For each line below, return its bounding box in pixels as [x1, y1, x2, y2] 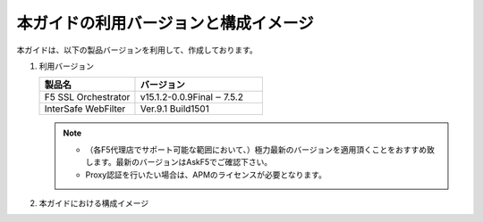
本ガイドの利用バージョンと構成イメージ [16, 13, 314, 33]
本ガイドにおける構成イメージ [38, 197, 149, 209]
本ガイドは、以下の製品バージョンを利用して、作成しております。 [16, 45, 258, 55]
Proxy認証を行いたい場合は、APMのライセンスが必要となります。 [85, 169, 326, 180]
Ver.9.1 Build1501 [140, 103, 209, 115]
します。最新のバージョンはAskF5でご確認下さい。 [85, 157, 273, 168]
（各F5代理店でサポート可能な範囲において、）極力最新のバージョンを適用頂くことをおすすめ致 [85, 144, 436, 155]
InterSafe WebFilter [44, 103, 126, 115]
